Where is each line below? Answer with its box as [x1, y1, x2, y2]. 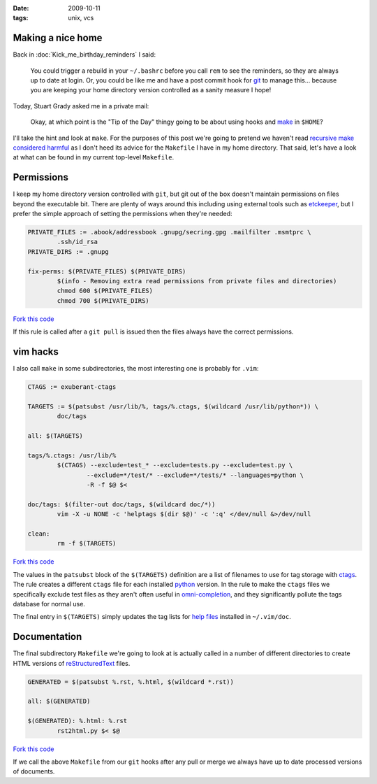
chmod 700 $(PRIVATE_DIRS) [57, 297, 149, 304]
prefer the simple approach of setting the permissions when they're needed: [13, 210, 233, 218]
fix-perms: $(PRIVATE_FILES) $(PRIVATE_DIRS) [27, 267, 186, 276]
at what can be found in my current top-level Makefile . [13, 153, 175, 162]
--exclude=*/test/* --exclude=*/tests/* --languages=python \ [86, 471, 304, 479]
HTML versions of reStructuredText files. [13, 659, 131, 667]
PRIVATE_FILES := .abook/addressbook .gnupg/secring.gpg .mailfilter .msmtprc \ [27, 228, 311, 236]
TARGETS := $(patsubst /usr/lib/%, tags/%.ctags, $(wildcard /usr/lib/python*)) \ [27, 402, 319, 411]
